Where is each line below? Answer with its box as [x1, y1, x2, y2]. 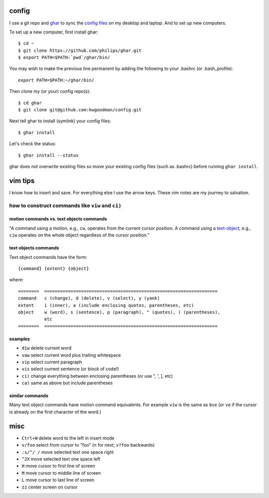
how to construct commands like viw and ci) [9, 202, 122, 209]
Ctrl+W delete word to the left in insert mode [21, 435, 115, 441]
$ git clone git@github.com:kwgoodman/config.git [18, 107, 142, 113]
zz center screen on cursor [21, 484, 78, 490]
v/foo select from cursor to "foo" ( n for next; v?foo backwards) [21, 442, 155, 448]
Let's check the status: [9, 141, 56, 147]
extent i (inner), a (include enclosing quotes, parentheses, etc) [18, 302, 194, 308]
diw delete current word [21, 345, 72, 351]
